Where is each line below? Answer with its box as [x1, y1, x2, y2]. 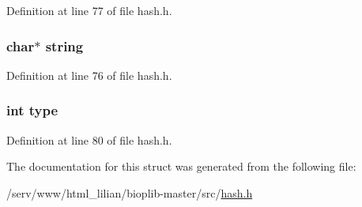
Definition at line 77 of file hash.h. [6, 2, 172, 18]
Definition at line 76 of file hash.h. [6, 66, 172, 83]
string [45, 36, 84, 55]
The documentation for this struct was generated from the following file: [6, 158, 356, 175]
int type [6, 100, 58, 120]
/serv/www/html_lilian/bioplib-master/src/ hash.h [6, 184, 253, 201]
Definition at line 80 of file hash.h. [6, 131, 172, 148]
